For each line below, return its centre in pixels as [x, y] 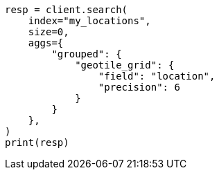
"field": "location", [157, 76]
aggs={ [46, 43]
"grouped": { [87, 54]
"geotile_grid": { [125, 65]
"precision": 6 [139, 87]
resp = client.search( [67, 10]
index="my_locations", [89, 21]
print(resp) [37, 142]
